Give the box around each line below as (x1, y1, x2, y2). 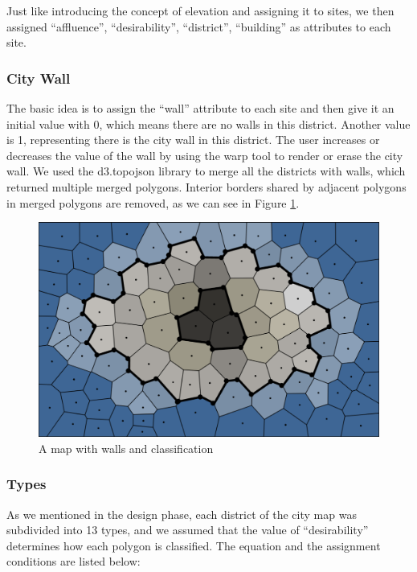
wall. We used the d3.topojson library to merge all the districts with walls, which (6, 163, 406, 179)
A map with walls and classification (39, 439, 214, 456)
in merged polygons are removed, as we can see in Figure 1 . (6, 194, 300, 211)
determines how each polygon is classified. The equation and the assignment (6, 537, 381, 553)
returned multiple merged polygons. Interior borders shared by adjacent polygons (6, 178, 407, 195)
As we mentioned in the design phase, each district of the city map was (6, 505, 357, 522)
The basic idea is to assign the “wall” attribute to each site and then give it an (6, 100, 395, 116)
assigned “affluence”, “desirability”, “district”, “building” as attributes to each (6, 18, 391, 35)
